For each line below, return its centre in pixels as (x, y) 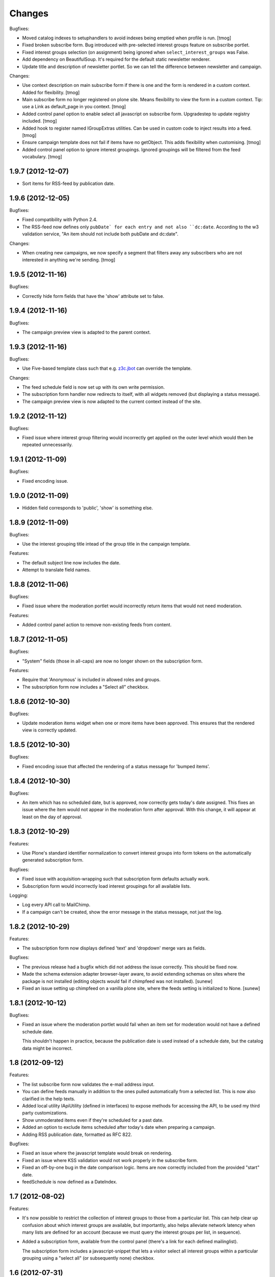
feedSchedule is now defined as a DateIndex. (70, 1181)
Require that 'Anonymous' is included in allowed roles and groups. (91, 680)
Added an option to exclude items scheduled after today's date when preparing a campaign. (119, 1127)
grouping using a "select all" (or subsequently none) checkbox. (88, 1258)
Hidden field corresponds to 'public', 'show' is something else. (88, 508)
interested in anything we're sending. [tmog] (69, 260)
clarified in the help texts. (49, 1099)
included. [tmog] (39, 121)
